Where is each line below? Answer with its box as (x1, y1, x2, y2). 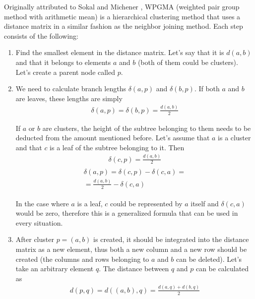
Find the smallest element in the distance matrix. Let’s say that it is (15, 47, 224, 58)
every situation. (15, 217, 63, 228)
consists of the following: (4, 30, 78, 41)
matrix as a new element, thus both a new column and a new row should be (15, 244, 247, 254)
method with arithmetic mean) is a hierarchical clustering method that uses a (4, 11, 241, 21)
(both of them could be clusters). (137, 57, 238, 67)
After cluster (15, 234, 54, 244)
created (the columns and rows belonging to (15, 253, 149, 264)
